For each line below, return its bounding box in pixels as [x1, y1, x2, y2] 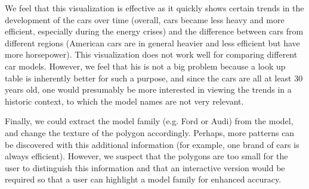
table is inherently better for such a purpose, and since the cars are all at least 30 [5, 71, 303, 84]
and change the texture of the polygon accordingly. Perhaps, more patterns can [5, 126, 295, 138]
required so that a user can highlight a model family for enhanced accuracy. [5, 173, 282, 185]
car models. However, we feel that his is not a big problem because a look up [5, 59, 286, 72]
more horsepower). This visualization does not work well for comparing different [5, 48, 298, 61]
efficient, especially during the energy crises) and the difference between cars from [5, 25, 304, 37]
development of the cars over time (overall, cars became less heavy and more [5, 13, 285, 26]
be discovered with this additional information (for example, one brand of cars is [5, 138, 299, 150]
